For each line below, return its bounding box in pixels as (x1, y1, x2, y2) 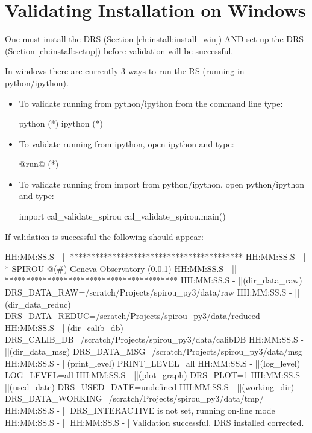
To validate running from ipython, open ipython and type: (19, 137, 234, 150)
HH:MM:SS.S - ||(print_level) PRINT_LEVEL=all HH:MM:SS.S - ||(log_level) (5, 356, 301, 369)
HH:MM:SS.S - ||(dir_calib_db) (5, 321, 123, 333)
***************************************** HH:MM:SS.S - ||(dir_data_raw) (5, 274, 302, 286)
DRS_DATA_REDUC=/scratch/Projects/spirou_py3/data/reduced (5, 309, 260, 322)
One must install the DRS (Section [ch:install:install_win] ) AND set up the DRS (5, 33, 304, 45)
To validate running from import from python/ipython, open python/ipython (19, 177, 304, 190)
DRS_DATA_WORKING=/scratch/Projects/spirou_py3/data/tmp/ (5, 392, 264, 405)
